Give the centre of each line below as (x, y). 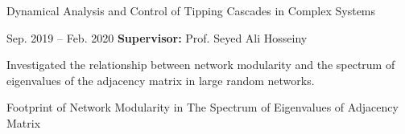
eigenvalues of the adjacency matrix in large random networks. (161, 80)
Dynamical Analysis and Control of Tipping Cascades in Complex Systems (191, 10)
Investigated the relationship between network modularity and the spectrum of (201, 65)
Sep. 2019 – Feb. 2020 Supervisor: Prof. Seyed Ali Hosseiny (157, 37)
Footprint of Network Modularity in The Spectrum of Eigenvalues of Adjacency (202, 107)
